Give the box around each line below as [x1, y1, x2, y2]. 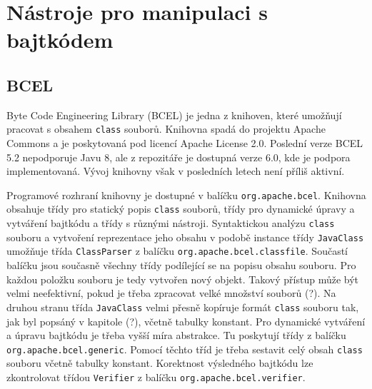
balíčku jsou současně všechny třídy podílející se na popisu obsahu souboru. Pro [6, 258, 356, 273]
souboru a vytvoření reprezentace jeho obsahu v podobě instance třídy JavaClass [6, 229, 364, 244]
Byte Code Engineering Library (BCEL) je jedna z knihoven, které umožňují [6, 107, 342, 122]
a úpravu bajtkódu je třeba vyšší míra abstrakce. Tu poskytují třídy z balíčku [6, 328, 346, 343]
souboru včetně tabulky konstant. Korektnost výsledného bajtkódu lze [6, 355, 313, 370]
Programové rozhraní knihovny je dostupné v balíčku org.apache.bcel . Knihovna [6, 187, 366, 202]
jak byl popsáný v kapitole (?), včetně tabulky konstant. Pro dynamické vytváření [6, 313, 366, 328]
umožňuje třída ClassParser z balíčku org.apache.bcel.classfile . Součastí [6, 243, 348, 258]
